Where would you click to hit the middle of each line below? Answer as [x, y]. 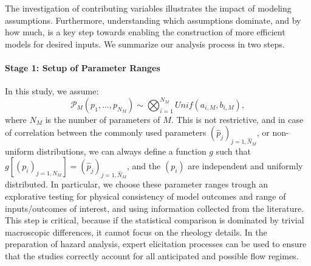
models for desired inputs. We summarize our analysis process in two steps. [145, 44]
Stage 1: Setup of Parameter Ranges [83, 67]
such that [233, 151]
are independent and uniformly [245, 166]
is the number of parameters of [103, 119]
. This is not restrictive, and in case [237, 119]
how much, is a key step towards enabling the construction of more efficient [145, 32]
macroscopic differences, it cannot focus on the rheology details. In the [136, 232]
